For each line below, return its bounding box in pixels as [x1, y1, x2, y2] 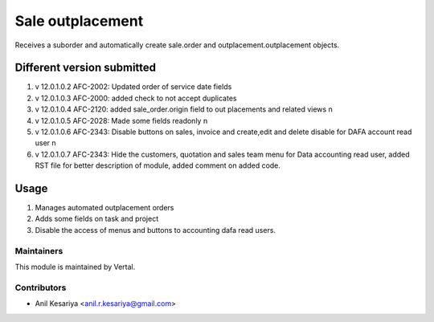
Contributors [14, 282, 67, 293]
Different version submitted [14, 61, 157, 75]
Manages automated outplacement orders [35, 203, 174, 213]
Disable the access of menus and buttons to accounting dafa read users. [35, 225, 276, 234]
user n [35, 138, 56, 148]
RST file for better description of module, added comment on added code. [35, 161, 281, 170]
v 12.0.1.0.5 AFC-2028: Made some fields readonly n [35, 116, 208, 125]
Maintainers [14, 245, 63, 256]
